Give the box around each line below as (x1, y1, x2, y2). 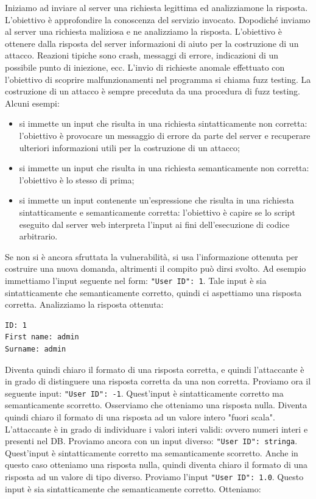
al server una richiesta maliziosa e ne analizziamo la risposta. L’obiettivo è (5, 25, 282, 38)
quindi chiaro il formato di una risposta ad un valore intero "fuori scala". (5, 410, 275, 423)
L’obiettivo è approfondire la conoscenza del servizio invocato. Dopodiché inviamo (5, 13, 311, 26)
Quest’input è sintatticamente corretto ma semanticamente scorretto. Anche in (5, 446, 298, 459)
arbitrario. (19, 230, 58, 242)
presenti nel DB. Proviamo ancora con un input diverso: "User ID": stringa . (5, 434, 298, 447)
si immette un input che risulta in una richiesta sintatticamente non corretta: (19, 117, 307, 130)
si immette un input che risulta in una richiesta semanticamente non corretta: (19, 161, 309, 174)
